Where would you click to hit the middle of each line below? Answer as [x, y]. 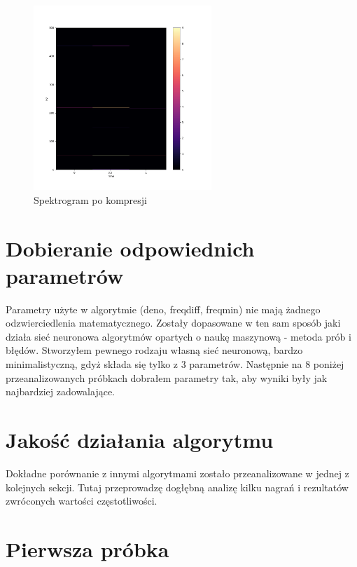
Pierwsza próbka [87, 548]
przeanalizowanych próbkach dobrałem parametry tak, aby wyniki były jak [167, 377]
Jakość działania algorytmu [140, 440]
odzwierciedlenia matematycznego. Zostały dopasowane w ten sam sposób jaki [173, 323]
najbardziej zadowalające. [61, 391]
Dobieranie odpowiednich [130, 248]
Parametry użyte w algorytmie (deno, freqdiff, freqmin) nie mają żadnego [163, 309]
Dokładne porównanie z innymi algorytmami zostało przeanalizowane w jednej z [177, 473]
